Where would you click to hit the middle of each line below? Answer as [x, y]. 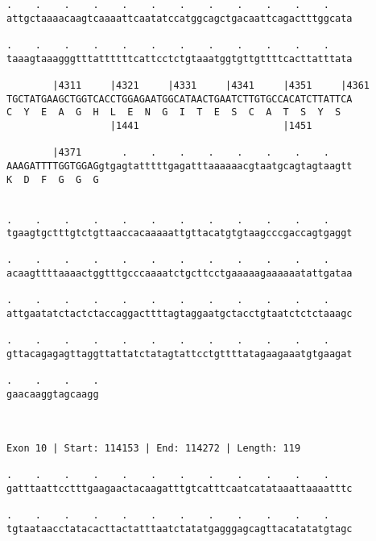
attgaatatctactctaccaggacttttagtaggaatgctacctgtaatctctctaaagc [180, 314]
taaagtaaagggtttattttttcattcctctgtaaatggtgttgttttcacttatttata [180, 58]
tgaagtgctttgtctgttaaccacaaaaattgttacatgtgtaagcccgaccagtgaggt [180, 233]
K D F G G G [53, 179]
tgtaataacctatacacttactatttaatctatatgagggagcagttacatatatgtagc [180, 529]
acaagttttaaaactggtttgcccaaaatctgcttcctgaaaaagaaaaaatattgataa [180, 274]
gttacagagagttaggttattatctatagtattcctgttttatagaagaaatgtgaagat [180, 354]
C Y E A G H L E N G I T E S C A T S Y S [174, 112]
